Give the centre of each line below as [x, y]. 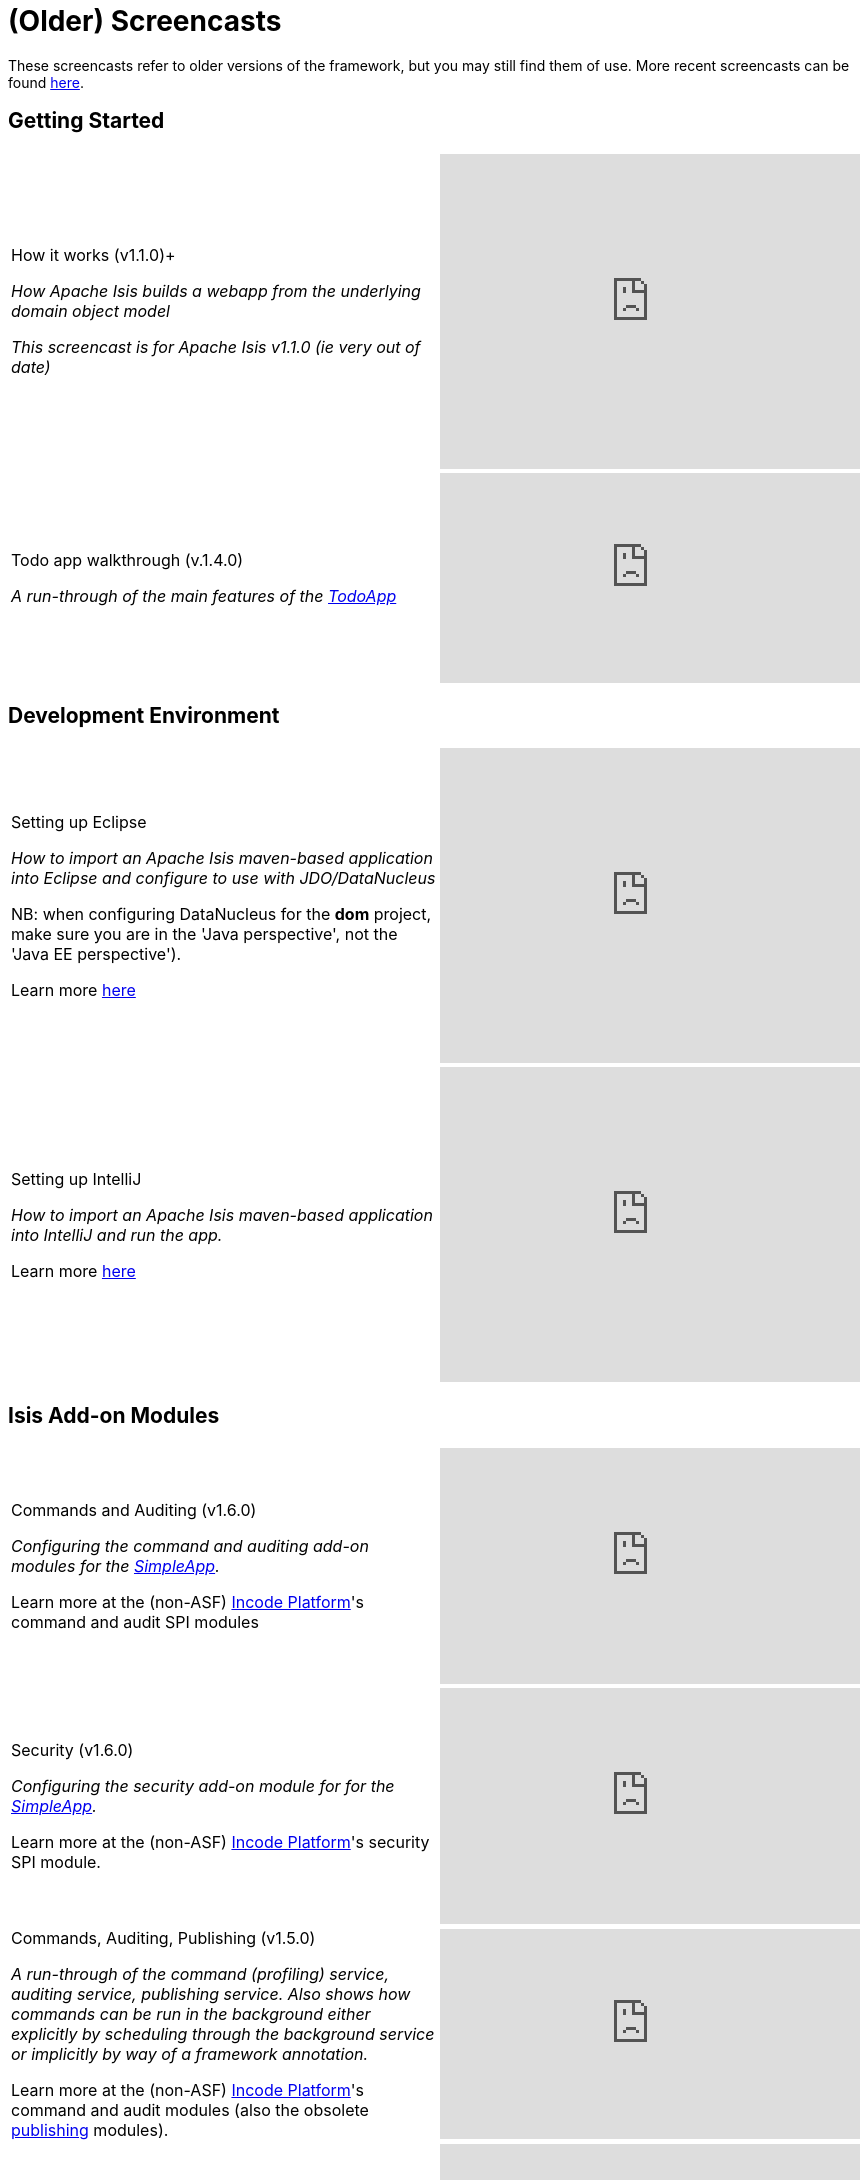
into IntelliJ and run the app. [117, 1234]
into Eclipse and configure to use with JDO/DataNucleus [223, 877]
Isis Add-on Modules [114, 1415]
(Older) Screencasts [145, 21]
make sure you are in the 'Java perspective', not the [204, 933]
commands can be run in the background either [191, 2014]
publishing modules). [90, 2130]
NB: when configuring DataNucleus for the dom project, [221, 913]
